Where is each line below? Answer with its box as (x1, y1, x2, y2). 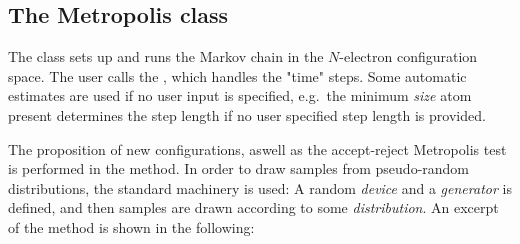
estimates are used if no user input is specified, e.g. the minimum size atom (8, 85, 472, 106)
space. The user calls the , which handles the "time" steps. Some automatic (8, 65, 467, 86)
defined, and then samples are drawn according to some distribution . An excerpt (8, 197, 499, 218)
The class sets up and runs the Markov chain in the (8, 46, 324, 67)
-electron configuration (339, 46, 478, 67)
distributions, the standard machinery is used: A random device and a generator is (8, 177, 512, 198)
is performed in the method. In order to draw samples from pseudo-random (8, 158, 470, 179)
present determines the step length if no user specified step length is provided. (8, 104, 486, 125)
